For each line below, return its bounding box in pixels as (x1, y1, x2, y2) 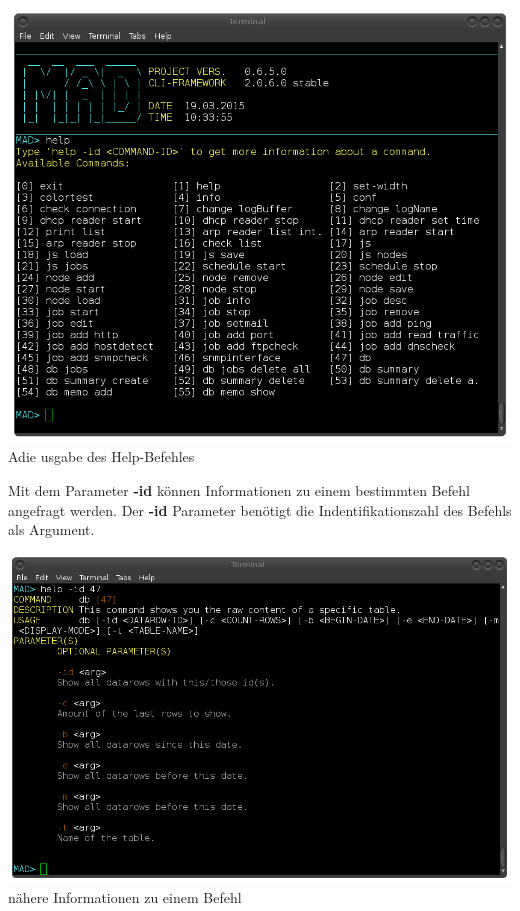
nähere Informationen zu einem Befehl (8, 886, 242, 907)
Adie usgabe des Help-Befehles (8, 446, 195, 467)
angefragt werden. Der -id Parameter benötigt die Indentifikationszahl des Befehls (8, 499, 512, 520)
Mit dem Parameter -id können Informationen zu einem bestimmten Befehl (8, 479, 470, 500)
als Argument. (8, 519, 95, 540)
